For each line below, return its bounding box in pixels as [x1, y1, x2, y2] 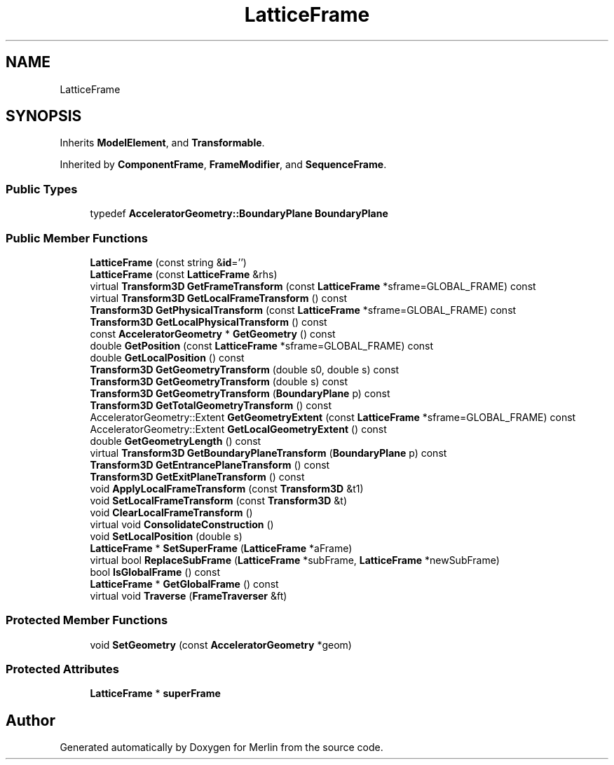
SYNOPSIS [6, 107, 82, 125]
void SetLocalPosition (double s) [90, 530, 243, 542]
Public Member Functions [6, 230, 148, 245]
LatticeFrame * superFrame [90, 687, 221, 700]
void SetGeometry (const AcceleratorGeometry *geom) [90, 638, 352, 651]
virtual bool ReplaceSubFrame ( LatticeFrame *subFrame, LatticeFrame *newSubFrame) [90, 553, 500, 566]
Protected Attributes [6, 662, 119, 677]
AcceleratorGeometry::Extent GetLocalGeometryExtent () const [90, 422, 387, 435]
